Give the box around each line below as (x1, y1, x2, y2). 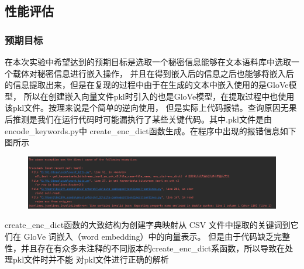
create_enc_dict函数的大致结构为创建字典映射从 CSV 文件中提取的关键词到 (5, 219, 291, 231)
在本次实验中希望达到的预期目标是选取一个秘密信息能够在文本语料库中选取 (5, 56, 291, 67)
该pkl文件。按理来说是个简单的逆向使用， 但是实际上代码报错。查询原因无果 (5, 101, 297, 114)
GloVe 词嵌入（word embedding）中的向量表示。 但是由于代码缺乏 (23, 230, 274, 242)
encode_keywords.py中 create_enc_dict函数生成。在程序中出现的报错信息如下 (5, 124, 296, 137)
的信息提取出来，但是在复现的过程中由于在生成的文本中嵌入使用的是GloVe (5, 79, 289, 91)
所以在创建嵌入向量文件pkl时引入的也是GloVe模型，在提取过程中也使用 (23, 90, 295, 102)
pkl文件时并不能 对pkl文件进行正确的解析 (12, 253, 169, 265)
